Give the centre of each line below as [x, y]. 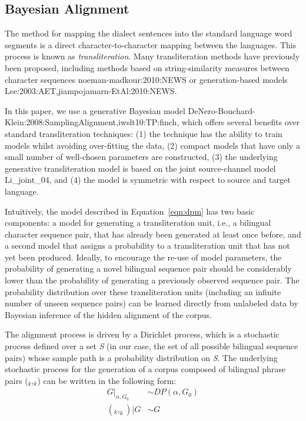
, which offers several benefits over [238, 122]
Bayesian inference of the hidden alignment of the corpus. [108, 314]
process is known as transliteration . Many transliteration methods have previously [152, 56]
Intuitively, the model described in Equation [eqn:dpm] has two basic [130, 211]
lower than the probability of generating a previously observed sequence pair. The [152, 280]
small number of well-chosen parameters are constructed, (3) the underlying [141, 157]
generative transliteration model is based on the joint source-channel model [140, 168]
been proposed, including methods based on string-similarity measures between [147, 67]
